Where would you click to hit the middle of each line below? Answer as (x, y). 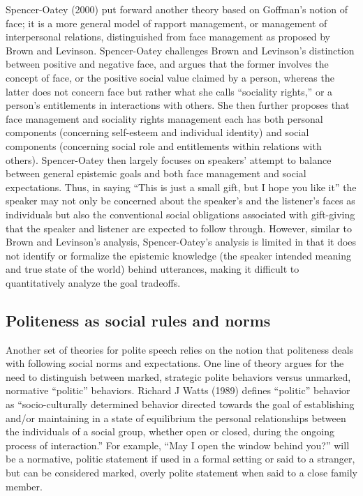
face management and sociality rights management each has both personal (164, 118)
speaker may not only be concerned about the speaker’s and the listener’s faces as (180, 201)
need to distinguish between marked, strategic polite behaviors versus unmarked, (178, 376)
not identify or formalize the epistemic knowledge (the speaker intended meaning (178, 255)
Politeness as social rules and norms (138, 320)
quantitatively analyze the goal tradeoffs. (93, 282)
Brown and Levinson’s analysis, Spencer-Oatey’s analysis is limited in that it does (181, 242)
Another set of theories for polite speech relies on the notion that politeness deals (180, 349)
